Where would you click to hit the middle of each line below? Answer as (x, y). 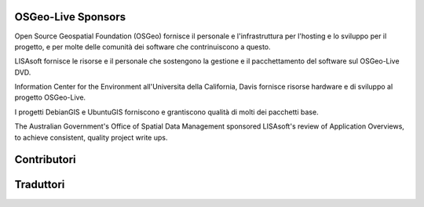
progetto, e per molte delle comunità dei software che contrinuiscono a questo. (143, 46)
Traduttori (40, 185)
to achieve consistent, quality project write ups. (91, 137)
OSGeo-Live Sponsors (70, 17)
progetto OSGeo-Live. (50, 97)
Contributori (45, 160)
